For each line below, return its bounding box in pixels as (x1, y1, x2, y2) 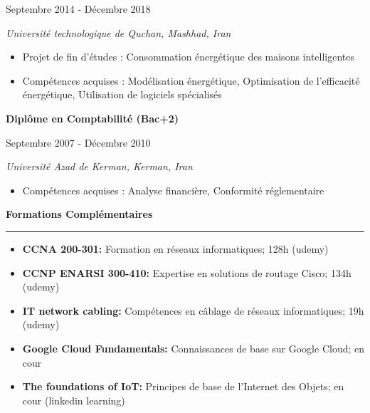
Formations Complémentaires (6, 206, 153, 221)
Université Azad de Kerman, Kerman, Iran (6, 159, 193, 174)
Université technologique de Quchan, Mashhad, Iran (6, 25, 231, 40)
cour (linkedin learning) (22, 392, 125, 407)
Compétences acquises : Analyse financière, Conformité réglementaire (22, 182, 324, 197)
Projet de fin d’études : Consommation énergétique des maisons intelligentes (22, 49, 355, 64)
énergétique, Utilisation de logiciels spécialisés (22, 87, 222, 102)
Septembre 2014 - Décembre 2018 (6, 1, 151, 16)
